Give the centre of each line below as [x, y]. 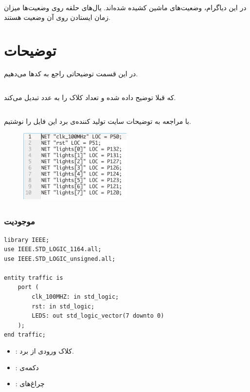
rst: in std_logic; [63, 306]
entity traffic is [34, 278]
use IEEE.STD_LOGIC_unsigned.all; [60, 259]
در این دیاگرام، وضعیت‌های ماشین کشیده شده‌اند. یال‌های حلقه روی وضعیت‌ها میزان [125, 7]
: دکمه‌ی [27, 367]
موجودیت [19, 221]
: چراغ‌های [30, 383]
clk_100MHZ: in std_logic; [75, 297]
